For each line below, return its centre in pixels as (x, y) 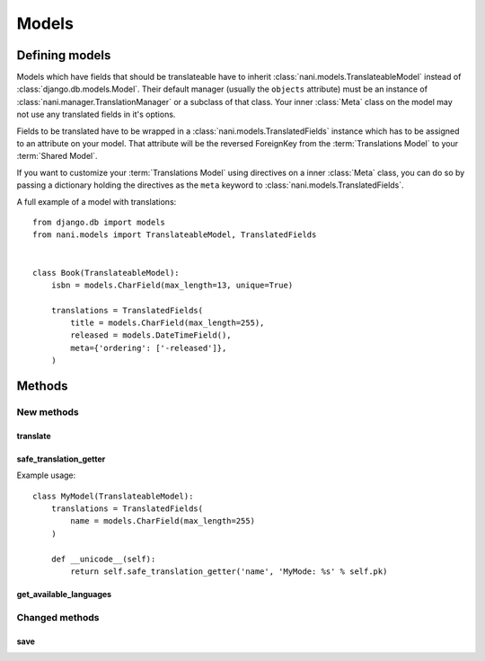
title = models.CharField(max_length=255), (168, 323)
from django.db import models (99, 222)
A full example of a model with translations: (97, 201)
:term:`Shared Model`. (57, 156)
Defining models (64, 55)
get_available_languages (64, 594)
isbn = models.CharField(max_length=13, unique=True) (172, 285)
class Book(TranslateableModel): (106, 273)
